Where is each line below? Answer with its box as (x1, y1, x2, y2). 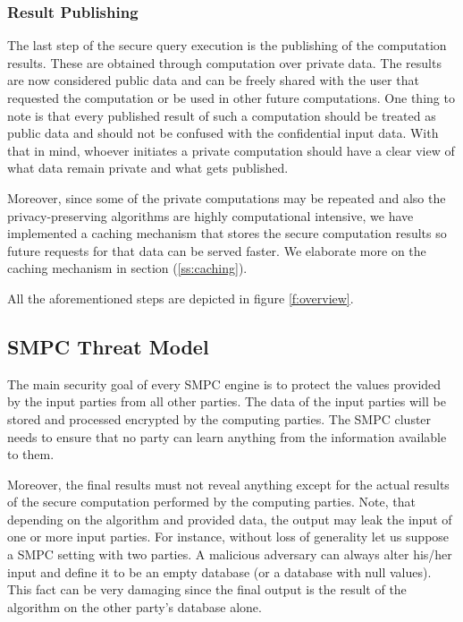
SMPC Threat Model (7, 332, 209, 360)
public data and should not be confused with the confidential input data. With (7, 124, 439, 142)
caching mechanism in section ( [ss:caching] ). (7, 259, 248, 277)
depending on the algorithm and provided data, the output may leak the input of (7, 509, 452, 528)
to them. (7, 445, 55, 464)
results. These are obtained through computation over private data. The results (7, 53, 442, 72)
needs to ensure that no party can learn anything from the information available (7, 427, 447, 446)
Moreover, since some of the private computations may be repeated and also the (7, 188, 446, 207)
